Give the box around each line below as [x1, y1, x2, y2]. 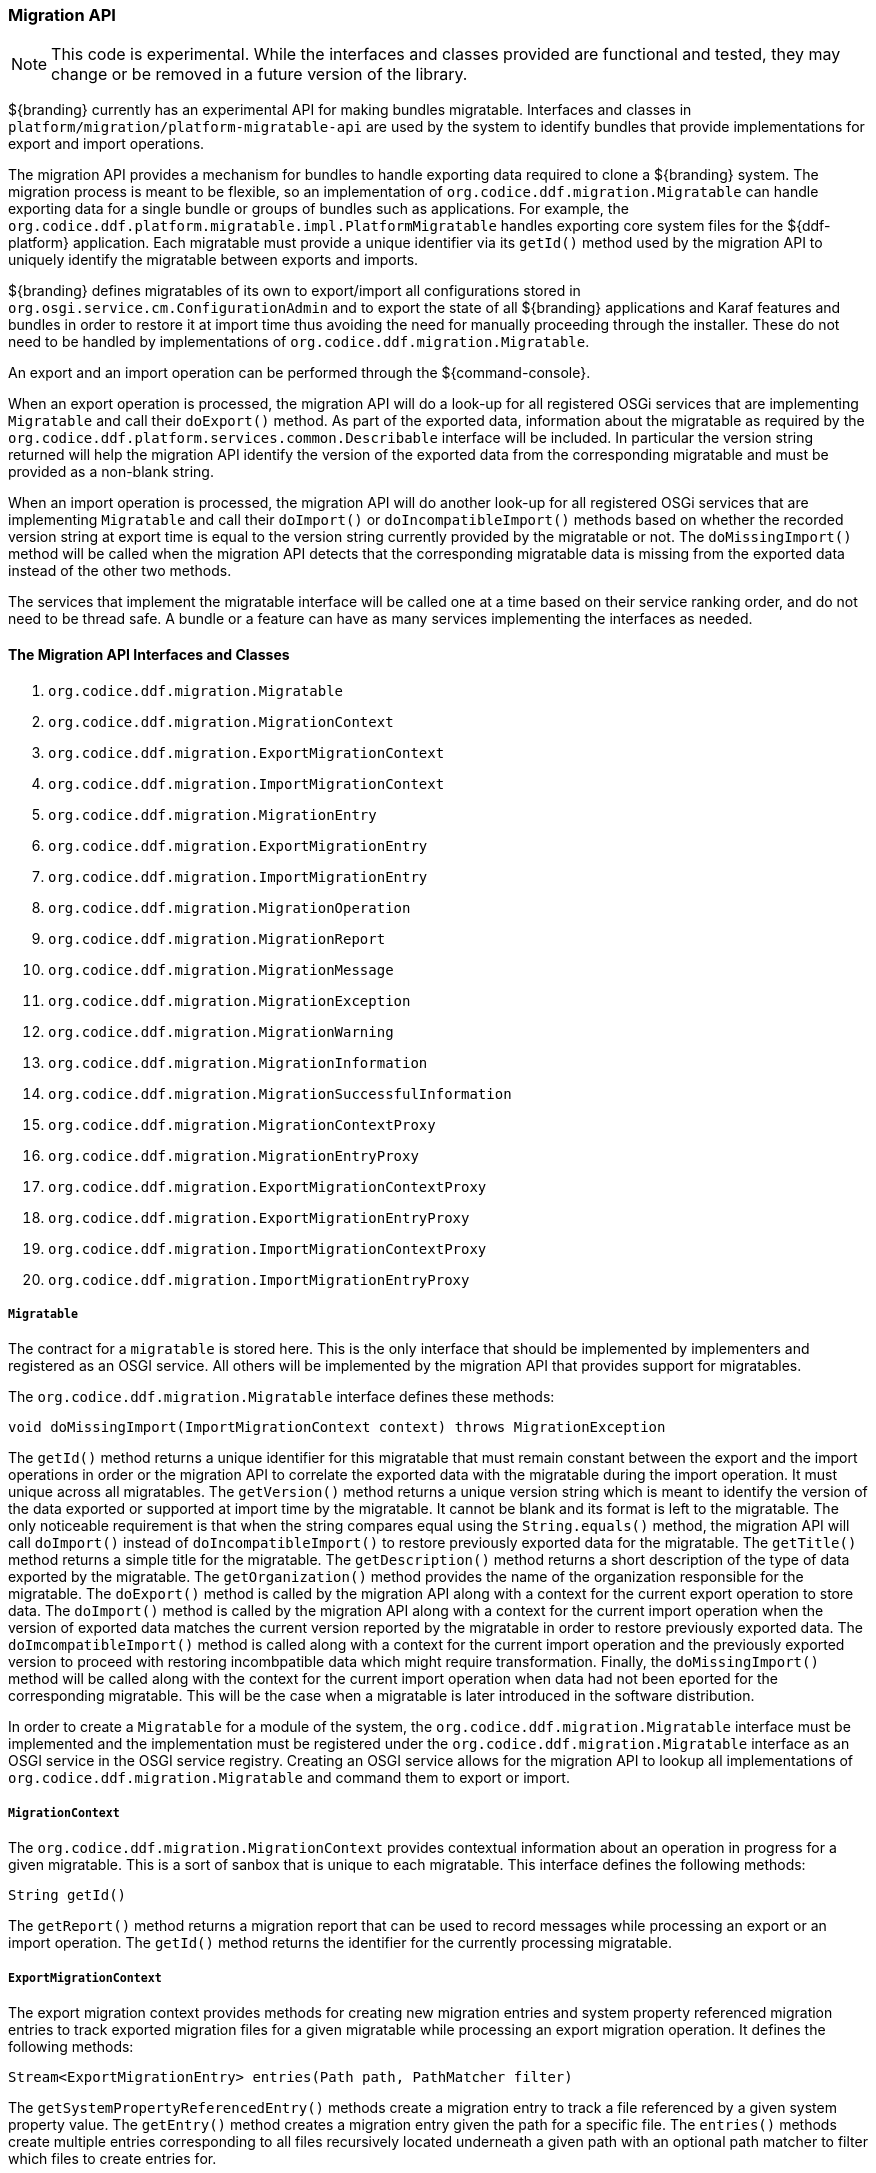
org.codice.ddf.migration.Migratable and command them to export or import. [8, 1769, 570, 1787]
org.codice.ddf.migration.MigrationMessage [48, 961, 394, 978]
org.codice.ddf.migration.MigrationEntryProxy [48, 1147, 419, 1164]
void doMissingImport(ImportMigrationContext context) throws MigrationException [8, 1419, 666, 1436]
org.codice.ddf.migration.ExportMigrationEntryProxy [48, 1209, 470, 1226]
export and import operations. [8, 135, 205, 153]
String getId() [8, 1887, 127, 1904]
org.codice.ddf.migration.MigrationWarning [48, 1023, 394, 1040]
